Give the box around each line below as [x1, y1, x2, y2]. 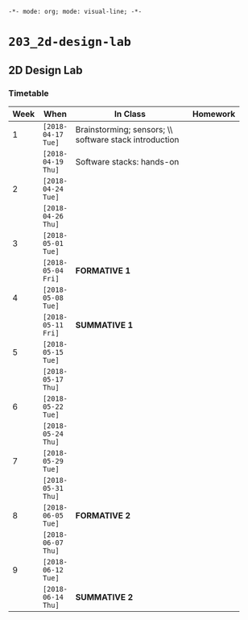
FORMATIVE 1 [75, 264, 131, 276]
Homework [192, 108, 236, 119]
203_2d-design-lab [8, 35, 131, 50]
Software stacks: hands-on [75, 156, 180, 167]
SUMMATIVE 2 [75, 591, 134, 602]
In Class [114, 108, 147, 119]
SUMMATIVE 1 [75, 319, 134, 331]
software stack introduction [75, 134, 180, 145]
